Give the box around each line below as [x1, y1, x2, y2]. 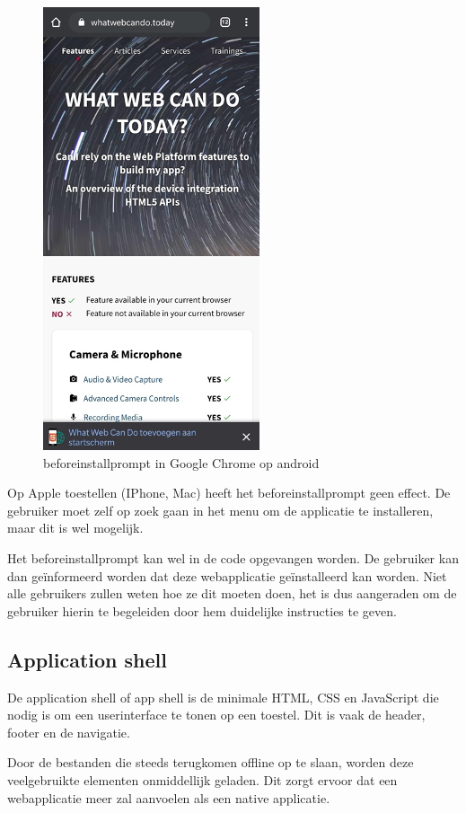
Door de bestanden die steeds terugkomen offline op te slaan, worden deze [7, 753, 414, 772]
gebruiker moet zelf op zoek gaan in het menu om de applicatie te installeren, [7, 500, 434, 519]
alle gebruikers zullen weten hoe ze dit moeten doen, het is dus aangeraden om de [7, 584, 457, 603]
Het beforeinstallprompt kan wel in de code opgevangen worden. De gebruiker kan [7, 548, 459, 567]
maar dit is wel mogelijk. [7, 518, 144, 537]
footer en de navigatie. [7, 722, 130, 741]
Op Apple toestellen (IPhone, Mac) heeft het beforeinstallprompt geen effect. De [7, 483, 451, 502]
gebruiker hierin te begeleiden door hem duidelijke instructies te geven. [7, 601, 397, 620]
